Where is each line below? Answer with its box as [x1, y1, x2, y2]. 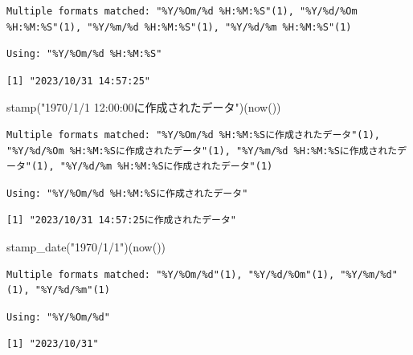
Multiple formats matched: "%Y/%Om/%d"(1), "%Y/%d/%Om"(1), [6, 268, 335, 280]
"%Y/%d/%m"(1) [35, 284, 110, 296]
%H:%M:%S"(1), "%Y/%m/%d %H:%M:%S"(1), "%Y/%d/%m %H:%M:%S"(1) [6, 21, 352, 33]
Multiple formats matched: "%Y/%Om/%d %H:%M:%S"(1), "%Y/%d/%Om [6, 6, 358, 17]
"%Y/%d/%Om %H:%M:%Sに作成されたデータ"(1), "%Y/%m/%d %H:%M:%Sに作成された [6, 145, 398, 157]
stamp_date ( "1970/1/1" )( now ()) [6, 238, 166, 255]
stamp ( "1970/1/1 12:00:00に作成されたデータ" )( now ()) [6, 99, 281, 116]
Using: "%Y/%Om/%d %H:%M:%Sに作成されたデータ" [6, 187, 248, 199]
